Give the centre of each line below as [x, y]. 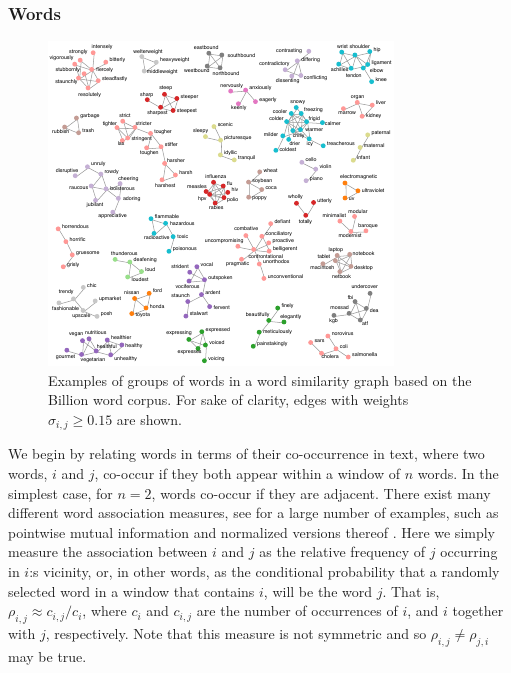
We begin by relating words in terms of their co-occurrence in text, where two [246, 453]
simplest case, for [60, 492]
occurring [469, 551]
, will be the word [318, 590]
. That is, [411, 590]
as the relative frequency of [342, 551]
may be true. [47, 655]
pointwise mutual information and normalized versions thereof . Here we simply [252, 531]
